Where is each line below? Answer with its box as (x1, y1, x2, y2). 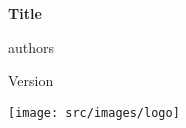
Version (8, 70, 54, 91)
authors (8, 36, 55, 57)
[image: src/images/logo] (8, 105, 180, 120)
